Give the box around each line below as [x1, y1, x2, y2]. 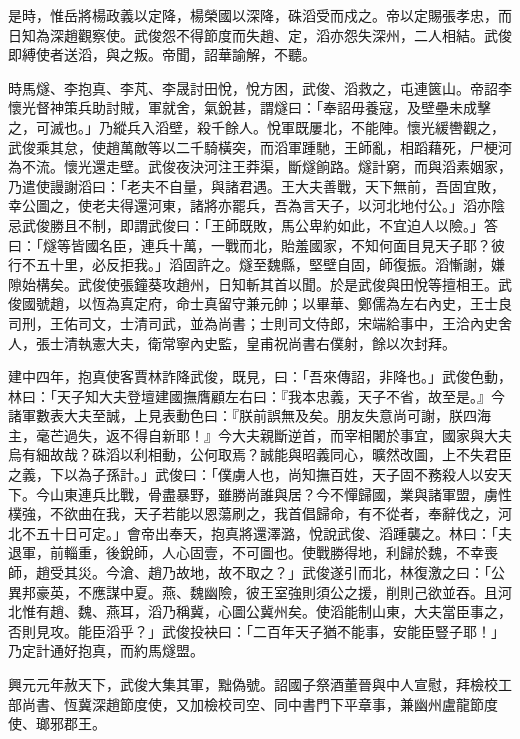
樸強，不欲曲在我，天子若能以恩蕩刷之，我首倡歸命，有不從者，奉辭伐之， [8, 503, 498, 524]
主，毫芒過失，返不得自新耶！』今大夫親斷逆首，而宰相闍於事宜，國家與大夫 [8, 424, 512, 445]
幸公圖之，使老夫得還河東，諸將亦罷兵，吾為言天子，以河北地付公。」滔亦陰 [8, 195, 505, 216]
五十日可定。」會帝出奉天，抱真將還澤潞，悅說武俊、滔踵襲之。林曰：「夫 [35, 522, 512, 543]
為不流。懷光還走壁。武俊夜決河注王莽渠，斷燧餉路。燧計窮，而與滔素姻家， [8, 156, 512, 177]
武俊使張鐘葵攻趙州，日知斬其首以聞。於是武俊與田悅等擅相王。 [77, 273, 498, 294]
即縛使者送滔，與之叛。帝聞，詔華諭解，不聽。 [8, 44, 316, 65]
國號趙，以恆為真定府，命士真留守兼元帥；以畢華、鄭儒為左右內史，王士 [21, 293, 498, 314]
